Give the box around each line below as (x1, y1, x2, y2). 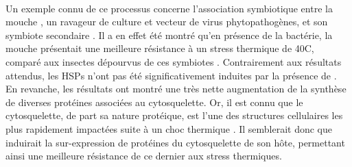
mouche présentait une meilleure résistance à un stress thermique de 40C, (5, 41, 314, 55)
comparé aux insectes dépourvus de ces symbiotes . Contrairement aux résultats (5, 54, 342, 68)
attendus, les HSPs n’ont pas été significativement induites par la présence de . (5, 68, 337, 82)
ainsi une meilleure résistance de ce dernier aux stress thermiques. (5, 149, 282, 163)
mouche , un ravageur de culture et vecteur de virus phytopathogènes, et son (5, 14, 328, 29)
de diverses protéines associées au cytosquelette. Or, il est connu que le (5, 94, 303, 109)
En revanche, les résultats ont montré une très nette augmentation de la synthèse (5, 81, 347, 96)
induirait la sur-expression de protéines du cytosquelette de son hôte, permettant (5, 135, 345, 149)
